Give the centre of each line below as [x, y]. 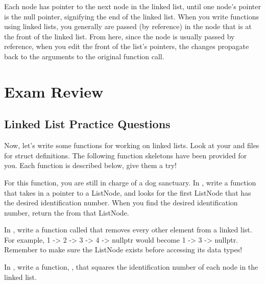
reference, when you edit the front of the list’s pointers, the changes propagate [127, 46]
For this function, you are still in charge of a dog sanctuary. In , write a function [130, 182]
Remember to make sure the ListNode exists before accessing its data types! [123, 250]
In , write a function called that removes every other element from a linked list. [128, 230]
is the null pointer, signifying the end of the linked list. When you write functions [131, 16]
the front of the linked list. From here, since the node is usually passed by [119, 36]
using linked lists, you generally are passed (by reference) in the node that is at [128, 26]
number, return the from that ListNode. [67, 212]
